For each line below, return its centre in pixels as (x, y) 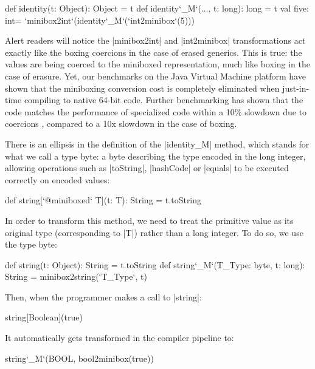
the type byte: (31, 244)
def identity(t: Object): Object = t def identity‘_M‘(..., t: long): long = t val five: (157, 8)
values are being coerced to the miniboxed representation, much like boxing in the (157, 64)
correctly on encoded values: (57, 179)
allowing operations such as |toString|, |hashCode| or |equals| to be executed (147, 168)
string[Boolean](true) (44, 317)
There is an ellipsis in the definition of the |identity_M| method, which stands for (157, 144)
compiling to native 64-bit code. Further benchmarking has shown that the (164, 100)
